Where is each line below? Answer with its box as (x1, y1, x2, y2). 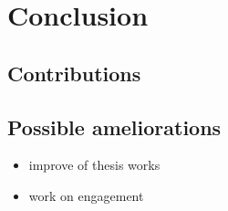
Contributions (7, 58, 141, 87)
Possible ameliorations (7, 112, 222, 141)
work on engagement (28, 185, 144, 205)
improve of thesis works (28, 155, 161, 174)
